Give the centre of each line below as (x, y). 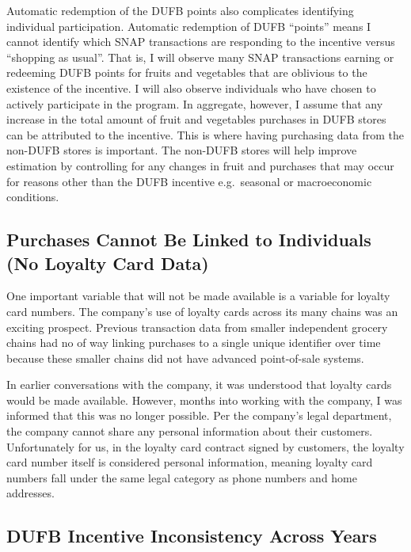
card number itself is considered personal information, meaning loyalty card (190, 462)
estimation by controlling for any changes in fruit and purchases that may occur (200, 165)
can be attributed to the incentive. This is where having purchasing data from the (205, 134)
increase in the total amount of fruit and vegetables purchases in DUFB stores (196, 119)
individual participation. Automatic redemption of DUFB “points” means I (189, 26)
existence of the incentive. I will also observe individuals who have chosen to (191, 88)
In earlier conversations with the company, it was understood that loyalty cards (199, 384)
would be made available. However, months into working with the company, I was (204, 400)
